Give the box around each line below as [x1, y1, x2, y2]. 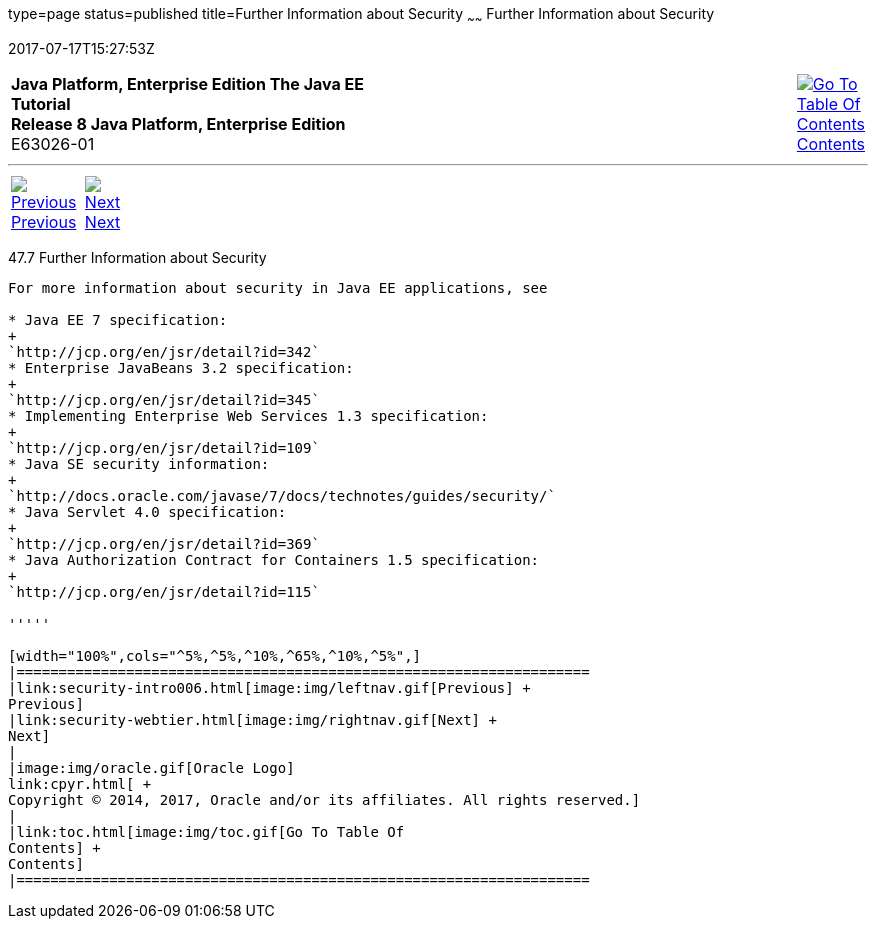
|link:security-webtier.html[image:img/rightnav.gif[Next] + [8, 711, 497, 728]
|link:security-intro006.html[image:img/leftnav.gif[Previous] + [8, 679, 531, 696]
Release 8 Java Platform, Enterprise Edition [11, 113, 346, 134]
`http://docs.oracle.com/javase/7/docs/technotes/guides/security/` [8, 487, 556, 504]
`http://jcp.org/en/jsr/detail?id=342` [8, 343, 320, 360]
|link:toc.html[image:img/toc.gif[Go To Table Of [8, 823, 405, 840]
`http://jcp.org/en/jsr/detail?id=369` [8, 535, 320, 552]
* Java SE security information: [8, 455, 270, 472]
